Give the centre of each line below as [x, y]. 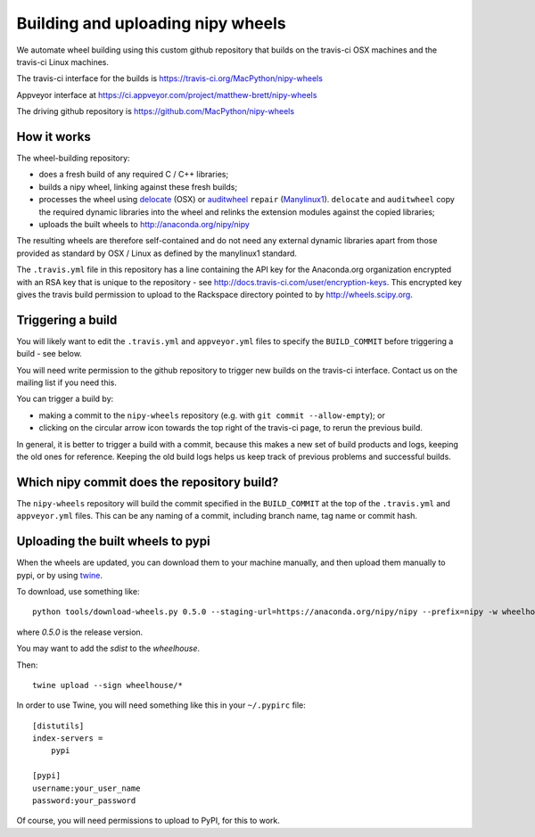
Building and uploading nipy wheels [151, 23]
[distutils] [58, 726]
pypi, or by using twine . [59, 575]
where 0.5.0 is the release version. [80, 632]
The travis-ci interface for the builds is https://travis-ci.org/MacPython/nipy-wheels [169, 78]
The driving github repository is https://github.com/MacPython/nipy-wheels [155, 111]
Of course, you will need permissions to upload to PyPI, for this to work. [148, 821]
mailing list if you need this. [67, 382]
